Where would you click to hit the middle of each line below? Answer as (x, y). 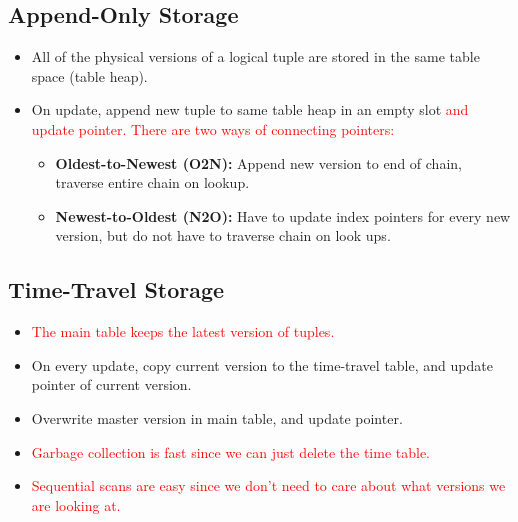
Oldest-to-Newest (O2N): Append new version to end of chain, (258, 162)
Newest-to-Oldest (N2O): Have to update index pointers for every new (283, 215)
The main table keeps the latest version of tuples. (183, 331)
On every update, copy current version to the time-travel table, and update (262, 364)
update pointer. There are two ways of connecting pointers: (213, 128)
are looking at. (76, 504)
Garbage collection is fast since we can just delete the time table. (231, 451)
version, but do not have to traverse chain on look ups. (223, 235)
